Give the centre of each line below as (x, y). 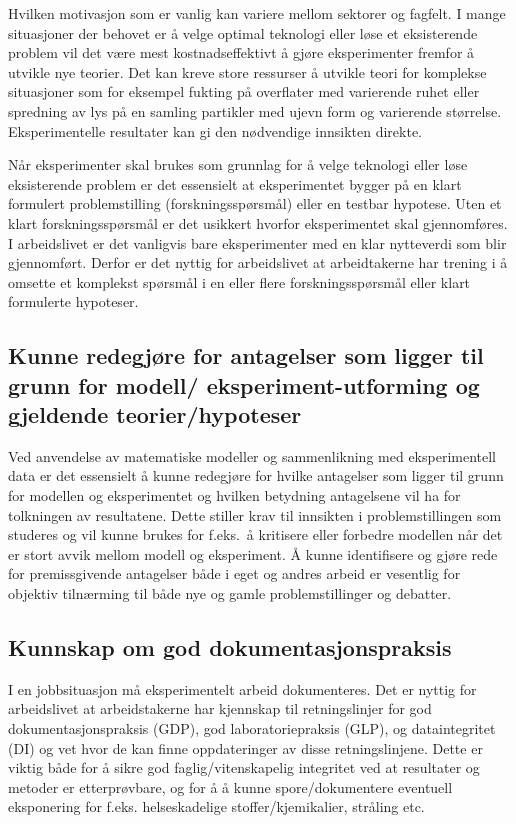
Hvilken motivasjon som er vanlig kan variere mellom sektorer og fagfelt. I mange (257, 13)
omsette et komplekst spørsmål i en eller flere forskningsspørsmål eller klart (239, 281)
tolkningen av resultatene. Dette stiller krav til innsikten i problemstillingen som (255, 514)
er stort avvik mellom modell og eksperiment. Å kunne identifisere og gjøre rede (253, 553)
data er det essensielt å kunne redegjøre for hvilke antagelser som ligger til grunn (256, 475)
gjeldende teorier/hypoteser (155, 414)
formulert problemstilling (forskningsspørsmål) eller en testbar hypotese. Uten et (255, 203)
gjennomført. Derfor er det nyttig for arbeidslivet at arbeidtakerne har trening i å (258, 262)
